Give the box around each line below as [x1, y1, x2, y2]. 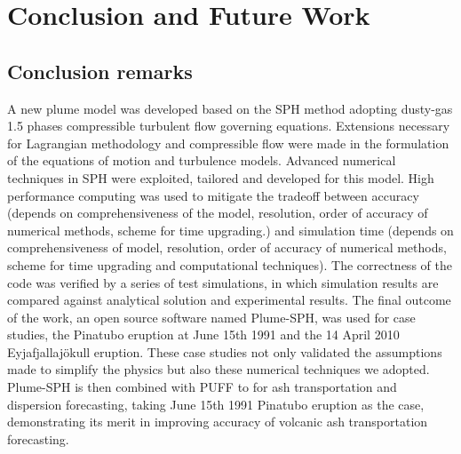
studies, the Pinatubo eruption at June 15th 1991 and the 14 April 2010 [7, 325, 400, 344]
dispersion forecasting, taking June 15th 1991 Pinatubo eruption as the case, [7, 394, 425, 413]
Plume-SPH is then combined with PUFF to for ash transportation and [7, 378, 397, 396]
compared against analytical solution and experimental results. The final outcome [7, 291, 451, 309]
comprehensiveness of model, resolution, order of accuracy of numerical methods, [7, 238, 447, 257]
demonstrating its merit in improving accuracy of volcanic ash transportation [7, 412, 428, 431]
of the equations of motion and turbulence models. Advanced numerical [7, 151, 396, 170]
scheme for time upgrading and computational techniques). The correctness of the [7, 255, 452, 274]
